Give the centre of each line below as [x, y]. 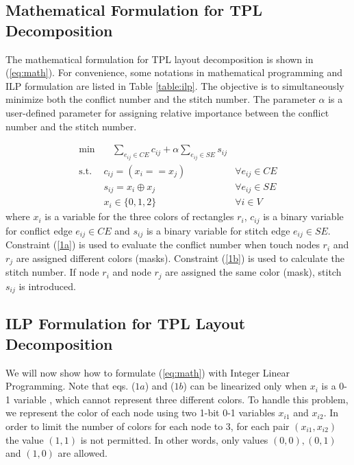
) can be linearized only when [245, 386]
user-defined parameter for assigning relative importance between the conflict [167, 112]
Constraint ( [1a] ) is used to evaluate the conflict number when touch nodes [163, 245]
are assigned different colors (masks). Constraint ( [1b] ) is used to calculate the [180, 258]
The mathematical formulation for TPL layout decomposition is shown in [160, 59]
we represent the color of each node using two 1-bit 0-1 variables [140, 413]
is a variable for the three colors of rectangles [139, 216]
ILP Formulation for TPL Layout [126, 323]
